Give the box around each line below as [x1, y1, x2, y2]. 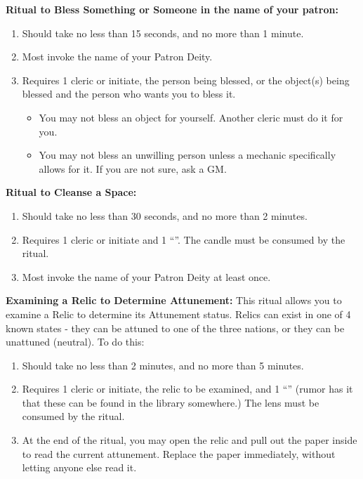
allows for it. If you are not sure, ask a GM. [39, 161, 227, 176]
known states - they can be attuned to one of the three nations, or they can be [6, 320, 345, 335]
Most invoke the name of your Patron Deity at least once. [22, 269, 271, 284]
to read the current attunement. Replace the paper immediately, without [22, 446, 336, 461]
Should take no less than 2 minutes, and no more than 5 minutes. [22, 357, 304, 372]
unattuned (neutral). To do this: [6, 334, 145, 349]
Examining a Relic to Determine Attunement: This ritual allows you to [6, 293, 342, 308]
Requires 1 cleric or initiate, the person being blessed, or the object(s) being [22, 72, 350, 87]
